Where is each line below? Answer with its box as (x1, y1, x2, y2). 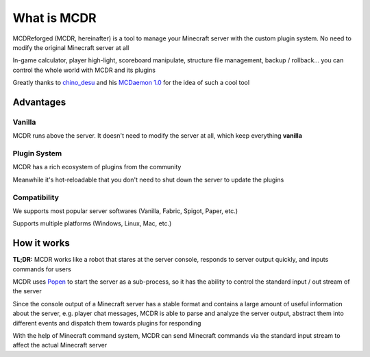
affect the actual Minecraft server (12, 341, 108, 349)
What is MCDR (12, 10, 97, 25)
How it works (12, 237, 70, 249)
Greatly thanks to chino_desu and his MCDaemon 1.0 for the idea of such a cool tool (12, 79, 250, 87)
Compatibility (12, 193, 60, 202)
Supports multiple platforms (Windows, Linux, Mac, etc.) (12, 219, 172, 227)
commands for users (12, 264, 71, 273)
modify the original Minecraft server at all (12, 43, 129, 51)
